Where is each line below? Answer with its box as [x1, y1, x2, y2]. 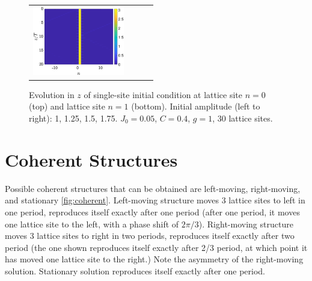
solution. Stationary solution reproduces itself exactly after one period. [5, 264, 266, 277]
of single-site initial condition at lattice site [84, 88, 243, 100]
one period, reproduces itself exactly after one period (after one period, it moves [5, 205, 300, 218]
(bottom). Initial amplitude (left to [131, 100, 260, 113]
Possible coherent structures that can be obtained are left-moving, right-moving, [5, 182, 301, 194]
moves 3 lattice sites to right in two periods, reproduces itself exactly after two [5, 229, 295, 242]
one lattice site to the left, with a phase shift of [5, 217, 179, 230]
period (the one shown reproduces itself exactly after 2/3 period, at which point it [5, 241, 308, 253]
